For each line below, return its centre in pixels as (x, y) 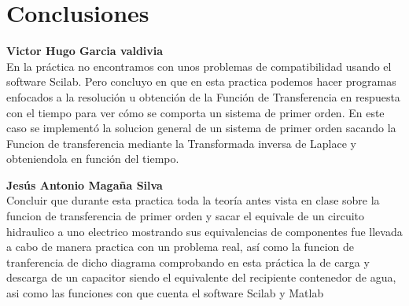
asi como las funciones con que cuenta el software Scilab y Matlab (165, 293)
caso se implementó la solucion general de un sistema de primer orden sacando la (201, 128)
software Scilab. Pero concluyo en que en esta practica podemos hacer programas (201, 81)
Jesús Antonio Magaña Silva (85, 184)
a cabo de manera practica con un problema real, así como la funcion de (180, 247)
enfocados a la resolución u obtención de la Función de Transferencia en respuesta (203, 96)
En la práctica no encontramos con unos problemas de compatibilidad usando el (199, 66)
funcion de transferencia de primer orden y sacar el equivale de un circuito (186, 216)
